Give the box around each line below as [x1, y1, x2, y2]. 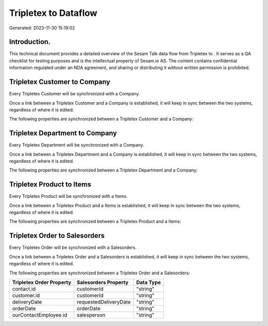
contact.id [12, 285, 36, 292]
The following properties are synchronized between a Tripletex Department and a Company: [9, 167, 198, 173]
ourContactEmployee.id [12, 311, 67, 318]
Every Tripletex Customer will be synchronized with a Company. [9, 91, 140, 97]
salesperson [76, 311, 106, 318]
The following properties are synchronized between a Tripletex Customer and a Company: [9, 116, 194, 122]
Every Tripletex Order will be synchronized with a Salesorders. [9, 244, 136, 250]
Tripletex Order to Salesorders [9, 232, 105, 240]
